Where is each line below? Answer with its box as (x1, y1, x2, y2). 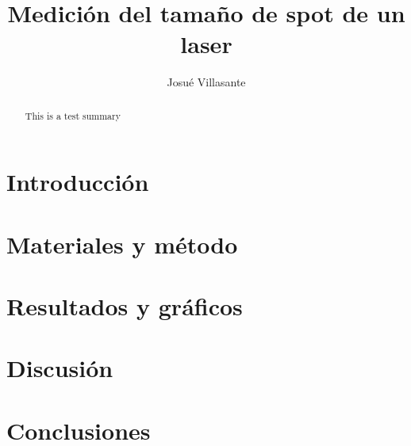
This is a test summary (25, 109, 121, 122)
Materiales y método (6, 227, 238, 260)
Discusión (6, 352, 113, 384)
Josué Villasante (167, 74, 246, 90)
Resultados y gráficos (6, 290, 243, 322)
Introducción (6, 166, 149, 198)
